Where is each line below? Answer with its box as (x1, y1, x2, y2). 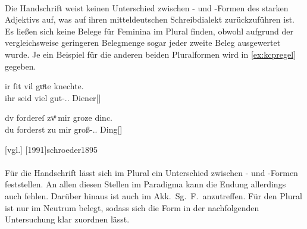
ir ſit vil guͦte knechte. (5, 80, 84, 92)
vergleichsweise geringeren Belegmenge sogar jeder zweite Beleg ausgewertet (5, 36, 281, 49)
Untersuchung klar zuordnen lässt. (5, 213, 130, 225)
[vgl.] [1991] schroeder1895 (5, 143, 98, 155)
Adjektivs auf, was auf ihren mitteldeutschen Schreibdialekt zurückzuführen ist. (5, 13, 295, 26)
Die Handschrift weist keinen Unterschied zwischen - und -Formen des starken (5, 1, 289, 14)
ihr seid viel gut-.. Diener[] (5, 91, 101, 103)
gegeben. (5, 59, 36, 72)
